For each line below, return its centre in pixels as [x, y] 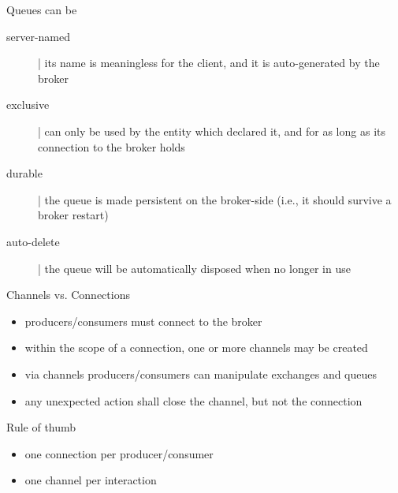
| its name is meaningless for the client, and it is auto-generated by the [209, 63]
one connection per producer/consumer [119, 453]
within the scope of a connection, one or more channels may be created [196, 347]
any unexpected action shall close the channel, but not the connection [193, 400]
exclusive [28, 105]
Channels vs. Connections [68, 295]
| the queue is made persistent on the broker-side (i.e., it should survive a [215, 199]
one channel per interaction [91, 480]
